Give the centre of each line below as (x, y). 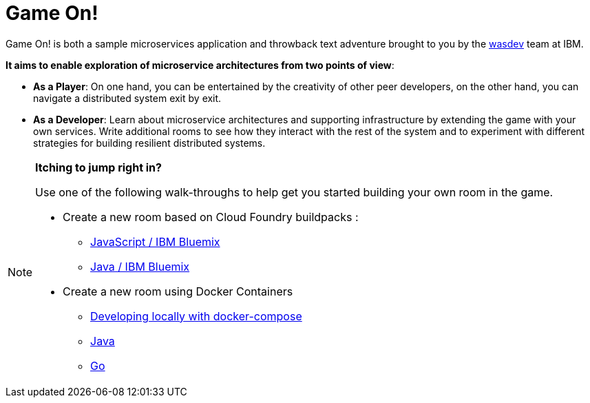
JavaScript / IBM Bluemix (155, 241)
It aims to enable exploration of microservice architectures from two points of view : (200, 65)
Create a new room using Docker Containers (178, 291)
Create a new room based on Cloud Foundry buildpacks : (211, 217)
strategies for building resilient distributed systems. (149, 143)
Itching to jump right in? (99, 167)
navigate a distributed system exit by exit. (127, 98)
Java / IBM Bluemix (140, 266)
